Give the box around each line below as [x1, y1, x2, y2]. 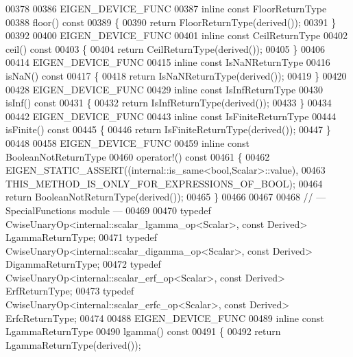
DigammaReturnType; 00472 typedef [5, 257, 161, 271]
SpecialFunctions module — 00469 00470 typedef [5, 203, 211, 217]
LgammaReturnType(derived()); [5, 337, 141, 352]
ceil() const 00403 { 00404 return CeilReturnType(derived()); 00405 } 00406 [5, 41, 325, 56]
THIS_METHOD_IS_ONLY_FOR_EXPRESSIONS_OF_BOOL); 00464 [5, 176, 323, 190]
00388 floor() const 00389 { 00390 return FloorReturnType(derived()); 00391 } [5, 14, 337, 29]
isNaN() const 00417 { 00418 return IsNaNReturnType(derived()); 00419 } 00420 [5, 68, 347, 82]
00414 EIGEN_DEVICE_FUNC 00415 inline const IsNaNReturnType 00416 [5, 55, 330, 69]
